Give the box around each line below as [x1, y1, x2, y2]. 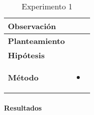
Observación [8, 20, 56, 32]
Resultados [4, 102, 42, 113]
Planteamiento [8, 35, 65, 46]
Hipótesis [8, 49, 45, 61]
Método [8, 72, 39, 83]
